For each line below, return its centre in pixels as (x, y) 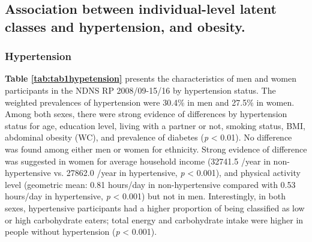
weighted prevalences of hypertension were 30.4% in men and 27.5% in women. (150, 102)
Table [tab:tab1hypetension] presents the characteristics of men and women (151, 78)
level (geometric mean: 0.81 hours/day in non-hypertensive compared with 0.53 (150, 184)
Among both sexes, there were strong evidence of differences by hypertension (146, 114)
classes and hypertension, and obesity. (125, 26)
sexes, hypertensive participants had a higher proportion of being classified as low (155, 207)
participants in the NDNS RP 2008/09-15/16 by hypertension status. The (140, 90)
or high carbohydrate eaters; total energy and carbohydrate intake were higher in (154, 219)
